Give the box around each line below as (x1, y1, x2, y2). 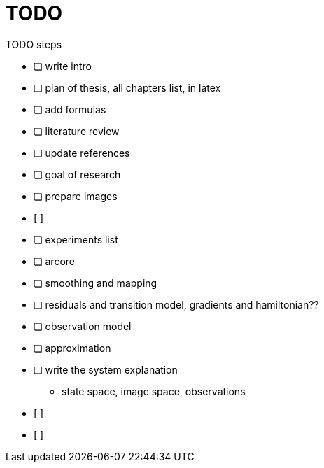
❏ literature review (34, 125, 120, 137)
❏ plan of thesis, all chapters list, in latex (34, 81, 221, 94)
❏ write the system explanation (34, 363, 178, 376)
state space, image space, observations (62, 385, 246, 397)
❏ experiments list (34, 233, 118, 246)
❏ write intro (34, 59, 92, 72)
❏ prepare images (34, 190, 118, 202)
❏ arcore (34, 255, 75, 267)
